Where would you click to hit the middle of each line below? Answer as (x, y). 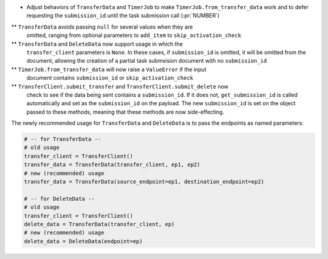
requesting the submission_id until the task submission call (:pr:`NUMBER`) (123, 16)
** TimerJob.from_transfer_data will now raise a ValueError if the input (109, 69)
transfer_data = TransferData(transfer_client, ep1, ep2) (112, 165)
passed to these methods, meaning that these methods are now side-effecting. (125, 112)
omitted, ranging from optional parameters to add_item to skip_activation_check (134, 35)
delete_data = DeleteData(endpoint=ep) (83, 241)
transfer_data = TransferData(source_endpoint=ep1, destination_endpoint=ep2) (144, 182)
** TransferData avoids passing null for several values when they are (102, 27)
